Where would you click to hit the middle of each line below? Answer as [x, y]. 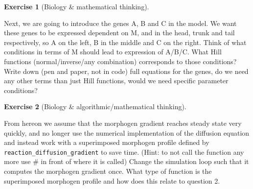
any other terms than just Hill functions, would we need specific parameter [116, 81]
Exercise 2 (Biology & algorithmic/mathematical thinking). [95, 106]
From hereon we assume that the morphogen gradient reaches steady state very [123, 123]
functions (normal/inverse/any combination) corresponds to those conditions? [120, 61]
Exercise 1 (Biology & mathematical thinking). [77, 6]
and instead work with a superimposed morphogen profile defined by [107, 142]
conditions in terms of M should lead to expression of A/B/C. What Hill [113, 52]
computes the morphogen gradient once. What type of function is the [108, 171]
